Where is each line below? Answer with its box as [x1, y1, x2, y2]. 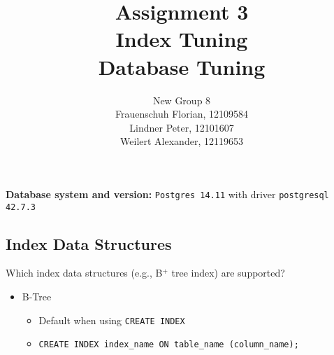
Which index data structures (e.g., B [6, 265, 163, 280]
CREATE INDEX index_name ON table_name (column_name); [38, 340, 299, 350]
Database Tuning [98, 52, 266, 81]
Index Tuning [115, 25, 248, 53]
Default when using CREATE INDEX [38, 312, 185, 327]
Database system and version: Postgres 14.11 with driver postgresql [6, 186, 329, 201]
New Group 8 [152, 92, 211, 107]
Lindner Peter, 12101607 [129, 120, 234, 134]
